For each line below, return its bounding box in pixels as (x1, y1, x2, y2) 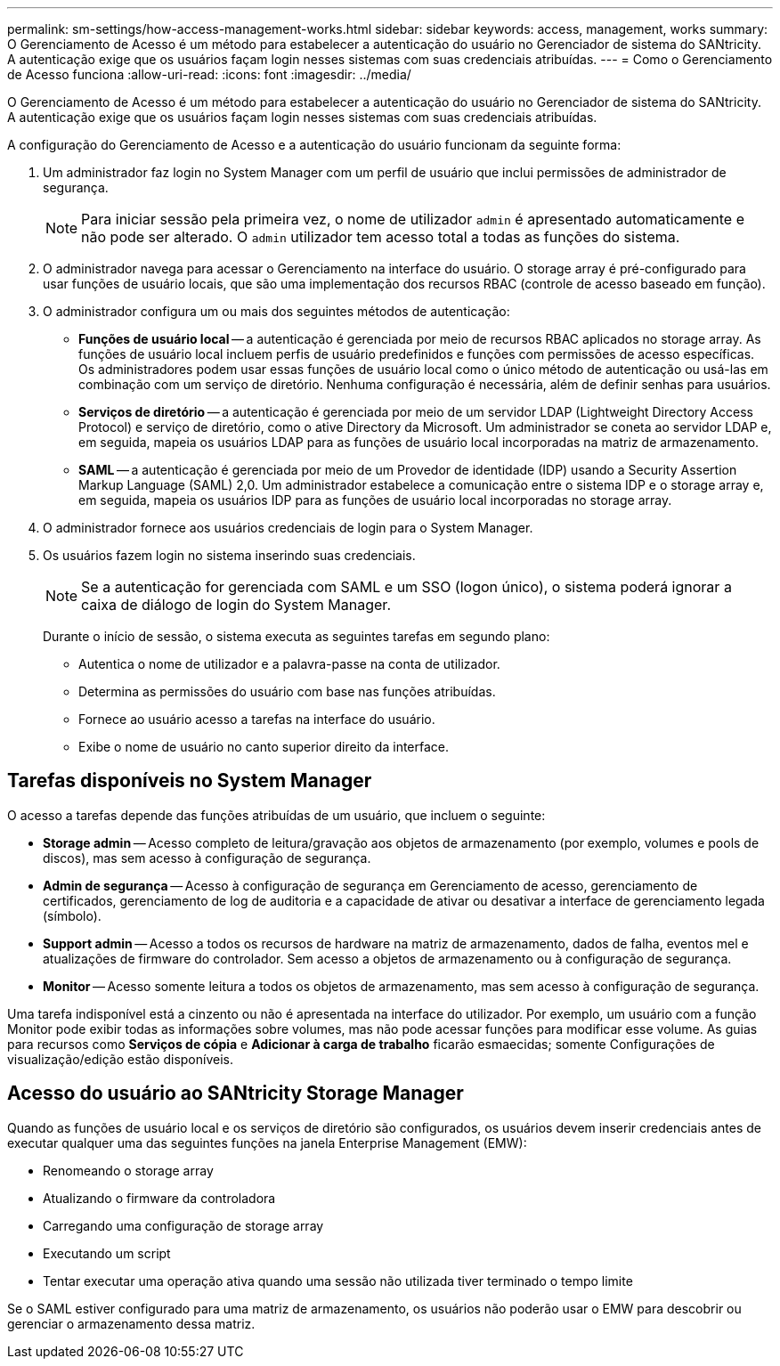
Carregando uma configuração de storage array (43, 1217, 324, 1233)
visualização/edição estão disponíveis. (7, 1051, 233, 1067)
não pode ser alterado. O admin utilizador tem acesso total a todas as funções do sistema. (81, 228, 680, 246)
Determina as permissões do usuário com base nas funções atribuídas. (78, 684, 496, 699)
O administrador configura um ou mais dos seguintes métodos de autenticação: (43, 304, 510, 319)
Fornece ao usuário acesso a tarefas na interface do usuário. (78, 711, 435, 727)
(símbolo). (43, 907, 102, 923)
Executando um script (43, 1245, 171, 1261)
